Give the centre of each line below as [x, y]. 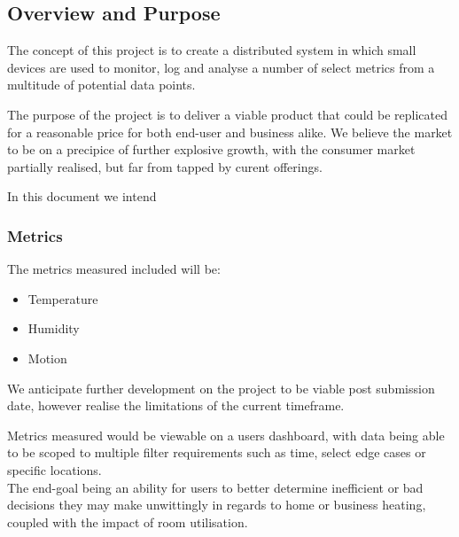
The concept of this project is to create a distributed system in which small [212, 50]
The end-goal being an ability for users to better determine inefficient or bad [215, 487]
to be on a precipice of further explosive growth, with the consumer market [211, 149]
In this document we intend [82, 196]
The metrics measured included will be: [114, 269]
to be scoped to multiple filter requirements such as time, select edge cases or [217, 452]
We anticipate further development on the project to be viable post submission [221, 388]
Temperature [63, 298]
